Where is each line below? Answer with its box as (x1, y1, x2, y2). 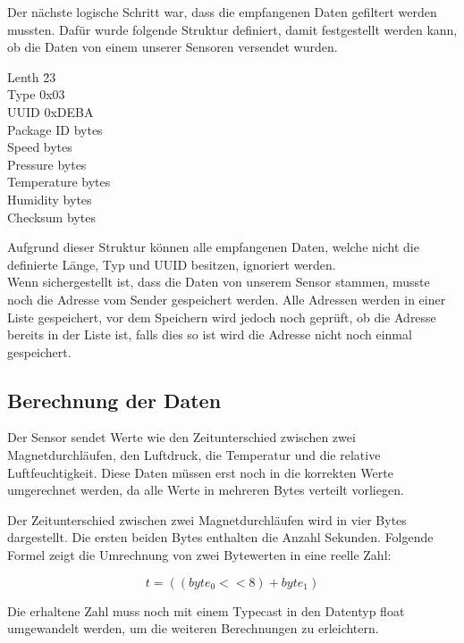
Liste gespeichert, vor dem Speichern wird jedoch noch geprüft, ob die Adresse (7, 307, 436, 326)
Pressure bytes (7, 154, 87, 173)
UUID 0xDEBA (7, 102, 94, 121)
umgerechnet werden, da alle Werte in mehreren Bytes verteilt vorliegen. (7, 480, 404, 499)
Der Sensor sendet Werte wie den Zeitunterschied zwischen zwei (7, 428, 356, 447)
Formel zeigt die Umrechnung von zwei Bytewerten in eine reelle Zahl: (7, 546, 392, 564)
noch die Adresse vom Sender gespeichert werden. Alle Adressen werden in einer (7, 289, 446, 308)
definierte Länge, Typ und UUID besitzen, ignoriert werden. (7, 255, 336, 273)
